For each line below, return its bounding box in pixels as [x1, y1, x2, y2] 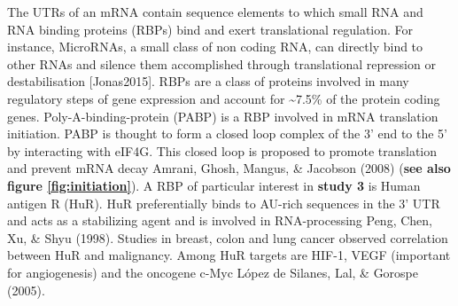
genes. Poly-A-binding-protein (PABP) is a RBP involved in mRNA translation [7, 106, 439, 125]
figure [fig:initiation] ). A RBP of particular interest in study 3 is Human [7, 176, 421, 194]
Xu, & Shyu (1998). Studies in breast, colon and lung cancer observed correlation [7, 228, 448, 247]
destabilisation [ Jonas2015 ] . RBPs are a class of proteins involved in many [7, 72, 409, 90]
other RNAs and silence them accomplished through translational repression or [7, 54, 436, 73]
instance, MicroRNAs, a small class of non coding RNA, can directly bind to [7, 37, 423, 56]
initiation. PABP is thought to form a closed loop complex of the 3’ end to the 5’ [7, 124, 448, 143]
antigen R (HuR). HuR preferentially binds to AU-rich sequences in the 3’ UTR [7, 193, 440, 212]
